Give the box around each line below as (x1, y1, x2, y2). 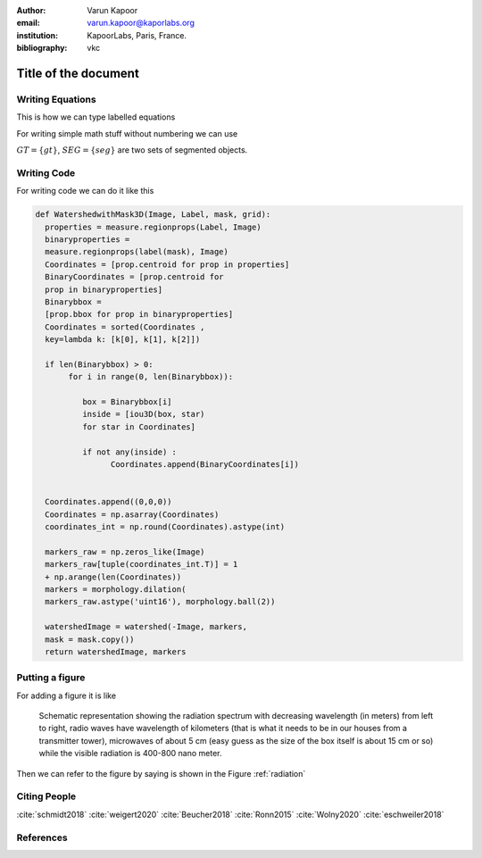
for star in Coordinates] (81, 421, 196, 432)
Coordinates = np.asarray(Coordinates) (45, 509, 220, 520)
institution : (16, 29, 59, 40)
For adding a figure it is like (16, 690, 116, 701)
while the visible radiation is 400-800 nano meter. (38, 748, 222, 759)
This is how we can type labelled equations (16, 112, 176, 122)
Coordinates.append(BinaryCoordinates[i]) (110, 460, 299, 470)
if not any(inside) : (81, 446, 178, 457)
